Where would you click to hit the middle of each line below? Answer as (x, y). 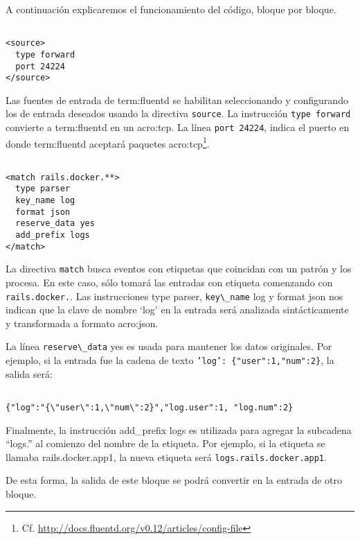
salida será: (29, 373)
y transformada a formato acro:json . (82, 323)
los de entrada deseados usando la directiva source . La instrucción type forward (178, 113)
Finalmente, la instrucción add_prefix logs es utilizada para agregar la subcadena (179, 429)
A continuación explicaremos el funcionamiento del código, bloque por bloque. (171, 9)
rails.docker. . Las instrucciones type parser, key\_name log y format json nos (174, 296)
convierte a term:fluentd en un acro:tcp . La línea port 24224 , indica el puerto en (178, 127)
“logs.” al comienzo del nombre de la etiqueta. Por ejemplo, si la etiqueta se (165, 443)
